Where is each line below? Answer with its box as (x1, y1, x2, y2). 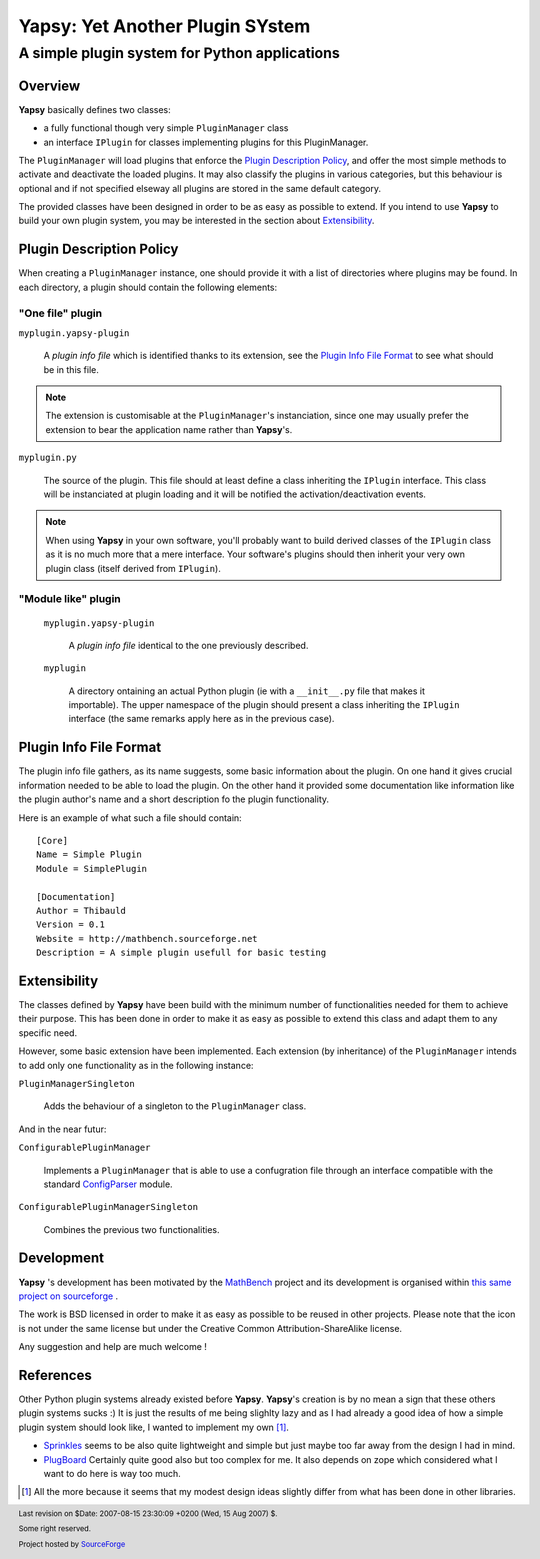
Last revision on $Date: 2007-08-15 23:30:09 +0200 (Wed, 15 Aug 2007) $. (18, 1508, 278, 1519)
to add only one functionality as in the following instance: (18, 1059, 254, 1071)
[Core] (36, 835, 69, 846)
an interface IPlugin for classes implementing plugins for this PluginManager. (43, 136, 369, 148)
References (18, 1366, 92, 1384)
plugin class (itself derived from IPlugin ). (45, 562, 222, 574)
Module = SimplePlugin (36, 863, 148, 874)
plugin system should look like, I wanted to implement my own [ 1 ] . (18, 1421, 290, 1433)
